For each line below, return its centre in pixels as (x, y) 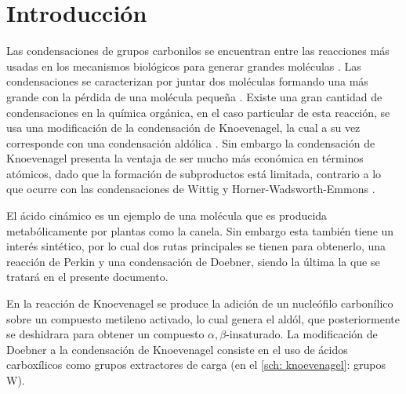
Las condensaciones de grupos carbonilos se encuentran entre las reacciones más (198, 51)
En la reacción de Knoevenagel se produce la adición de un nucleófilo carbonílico (200, 303)
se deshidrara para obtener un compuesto (105, 334)
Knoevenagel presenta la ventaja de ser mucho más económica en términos (185, 158)
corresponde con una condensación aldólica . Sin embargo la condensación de (191, 142)
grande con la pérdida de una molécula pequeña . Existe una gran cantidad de (194, 96)
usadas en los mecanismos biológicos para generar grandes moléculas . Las (184, 66)
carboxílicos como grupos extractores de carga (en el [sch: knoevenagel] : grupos (196, 365)
